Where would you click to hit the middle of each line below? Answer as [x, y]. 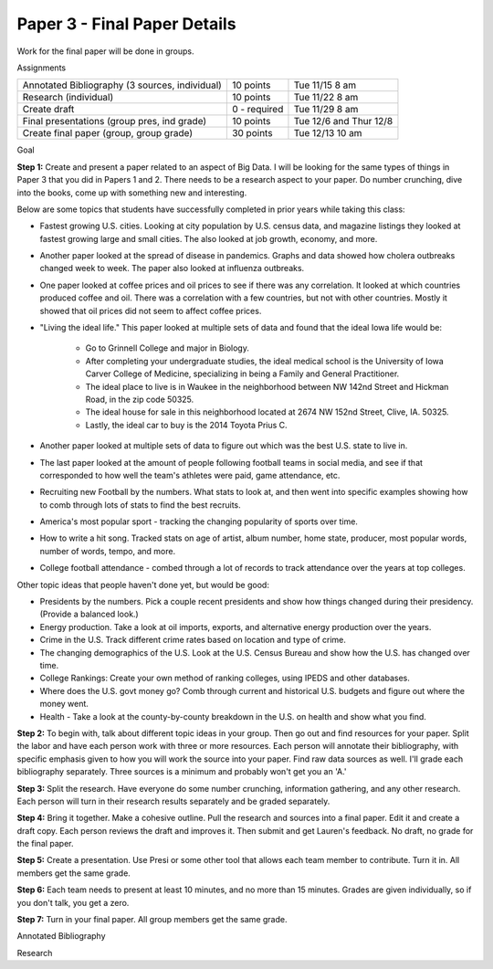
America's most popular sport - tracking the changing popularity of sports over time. [199, 521]
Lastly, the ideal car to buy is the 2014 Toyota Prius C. [186, 425]
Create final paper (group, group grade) [108, 133]
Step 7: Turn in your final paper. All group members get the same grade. [152, 920]
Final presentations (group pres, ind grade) [115, 121]
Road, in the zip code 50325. [140, 399]
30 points [252, 133]
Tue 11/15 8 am [325, 85]
